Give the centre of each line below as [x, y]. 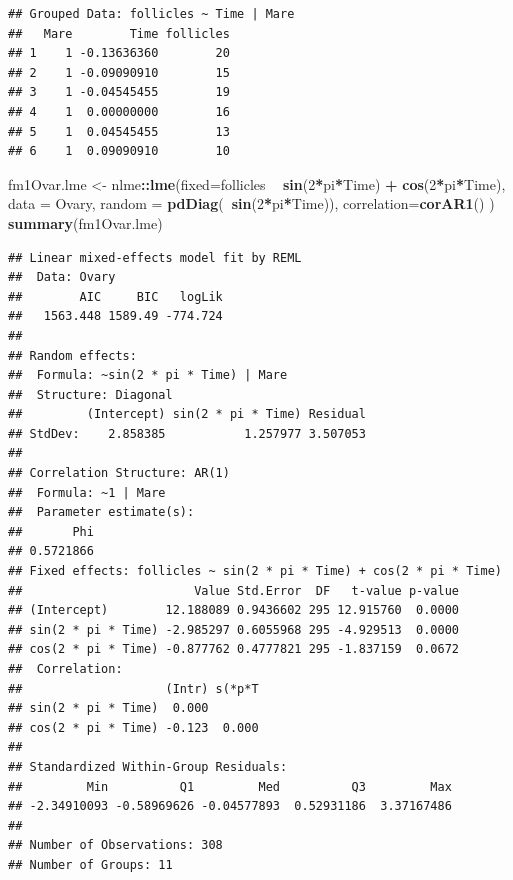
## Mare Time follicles [119, 33]
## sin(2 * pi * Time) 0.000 [108, 708]
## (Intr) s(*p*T [133, 688]
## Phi [51, 531]
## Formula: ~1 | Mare [87, 492]
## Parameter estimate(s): [101, 512]
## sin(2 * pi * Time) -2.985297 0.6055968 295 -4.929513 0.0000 [234, 629]
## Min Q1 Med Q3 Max [230, 786]
